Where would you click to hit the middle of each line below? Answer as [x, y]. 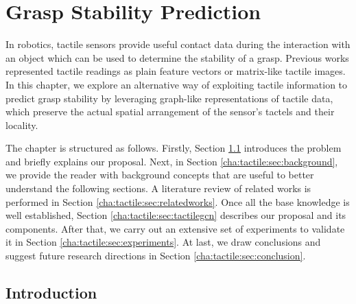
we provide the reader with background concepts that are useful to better [160, 175]
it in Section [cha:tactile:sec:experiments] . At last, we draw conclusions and [163, 242]
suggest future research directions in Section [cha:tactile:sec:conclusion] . [156, 256]
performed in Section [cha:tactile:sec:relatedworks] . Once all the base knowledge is [178, 201]
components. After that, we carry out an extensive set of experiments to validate [175, 228]
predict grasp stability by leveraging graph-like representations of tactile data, [169, 98]
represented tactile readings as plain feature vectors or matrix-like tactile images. [176, 71]
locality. [22, 125]
